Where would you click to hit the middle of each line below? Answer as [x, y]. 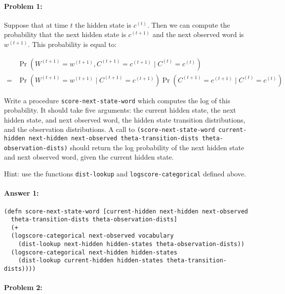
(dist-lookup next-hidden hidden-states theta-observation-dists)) [131, 244]
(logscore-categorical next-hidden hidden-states [94, 252]
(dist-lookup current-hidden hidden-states [91, 261]
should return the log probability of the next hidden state [157, 147]
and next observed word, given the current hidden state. [89, 157]
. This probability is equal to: [72, 44]
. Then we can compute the [188, 24]
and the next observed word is [198, 34]
